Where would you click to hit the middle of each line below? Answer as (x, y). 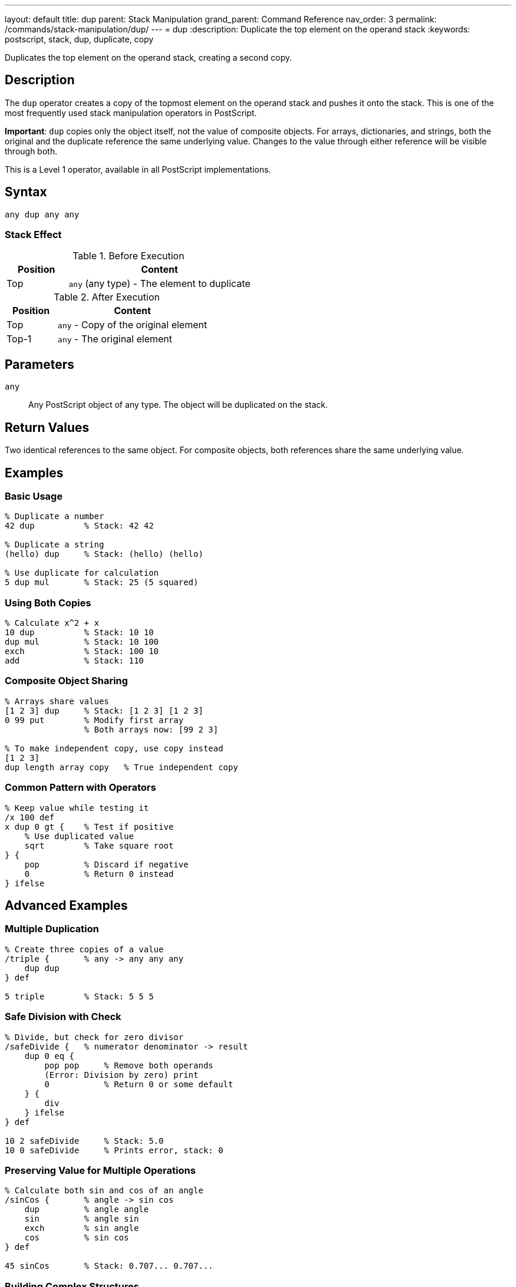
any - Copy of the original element (133, 325)
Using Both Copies (48, 603)
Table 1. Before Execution (128, 256)
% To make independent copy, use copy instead (114, 748)
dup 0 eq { (49, 1056)
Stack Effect (33, 235)
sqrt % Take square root (99, 845)
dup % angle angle (87, 1210)
